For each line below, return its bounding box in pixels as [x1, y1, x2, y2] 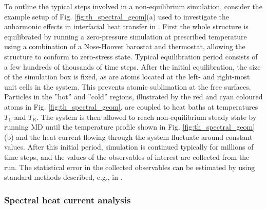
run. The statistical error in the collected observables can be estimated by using [4, 161, 255, 172]
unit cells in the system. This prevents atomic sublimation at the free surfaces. [4, 81, 251, 92]
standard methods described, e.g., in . [4, 172, 123, 182]
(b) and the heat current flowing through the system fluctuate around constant [4, 131, 253, 142]
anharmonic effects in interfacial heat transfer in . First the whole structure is [4, 21, 249, 32]
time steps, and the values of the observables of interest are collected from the [4, 151, 250, 162]
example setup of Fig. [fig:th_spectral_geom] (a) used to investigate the [4, 11, 230, 22]
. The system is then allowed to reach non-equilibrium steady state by [36, 111, 257, 122]
